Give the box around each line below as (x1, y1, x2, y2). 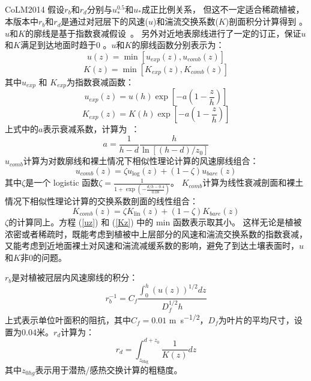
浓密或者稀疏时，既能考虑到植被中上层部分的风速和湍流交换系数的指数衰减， (5, 227, 307, 240)
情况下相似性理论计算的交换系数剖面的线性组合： (5, 195, 198, 207)
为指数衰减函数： (67, 75, 134, 88)
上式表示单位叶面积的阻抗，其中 (5, 314, 131, 326)
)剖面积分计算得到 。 (225, 15, 307, 28)
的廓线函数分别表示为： (131, 38, 225, 51)
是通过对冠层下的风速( (61, 15, 148, 28)
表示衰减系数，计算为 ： (43, 123, 140, 135)
